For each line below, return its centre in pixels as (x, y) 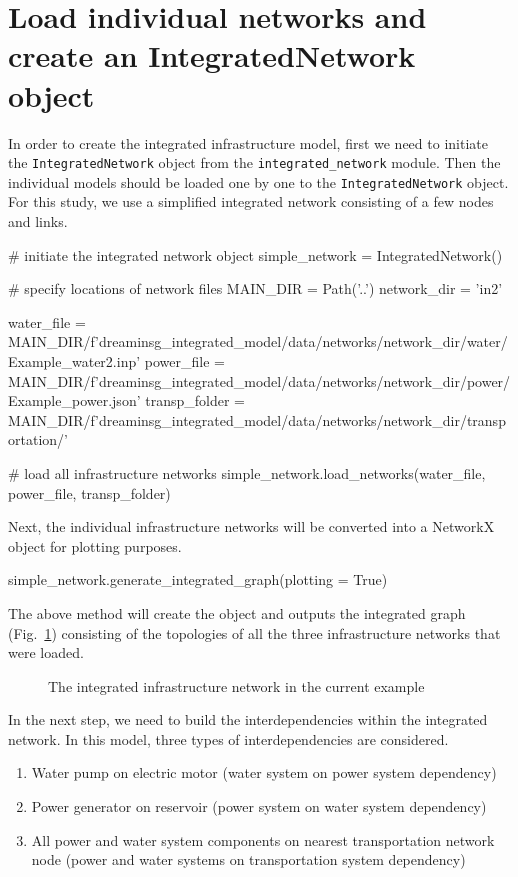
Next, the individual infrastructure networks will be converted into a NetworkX (251, 526)
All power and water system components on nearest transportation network (263, 839)
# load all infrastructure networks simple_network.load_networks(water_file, (247, 472)
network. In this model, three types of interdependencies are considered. (228, 738)
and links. (38, 221)
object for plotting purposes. (95, 545)
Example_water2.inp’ (74, 360)
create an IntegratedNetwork (212, 55)
